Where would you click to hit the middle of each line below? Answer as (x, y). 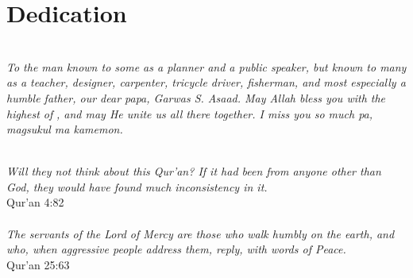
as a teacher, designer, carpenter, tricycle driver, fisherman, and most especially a (206, 82)
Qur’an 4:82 (35, 202)
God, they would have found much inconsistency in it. (137, 186)
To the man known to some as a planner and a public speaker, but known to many (206, 66)
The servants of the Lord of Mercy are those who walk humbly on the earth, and (201, 233)
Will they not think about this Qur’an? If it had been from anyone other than (194, 171)
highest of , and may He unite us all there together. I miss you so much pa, (190, 113)
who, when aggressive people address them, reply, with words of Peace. (176, 249)
